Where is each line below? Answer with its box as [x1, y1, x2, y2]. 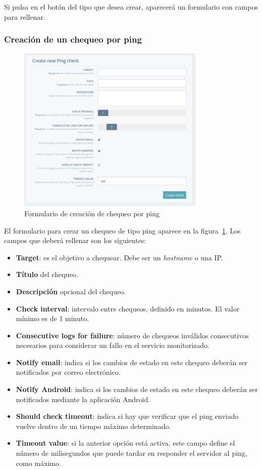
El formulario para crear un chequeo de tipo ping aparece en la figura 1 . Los [4, 225, 241, 236]
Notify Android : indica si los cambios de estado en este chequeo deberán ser [16, 384, 258, 395]
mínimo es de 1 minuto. [16, 313, 89, 324]
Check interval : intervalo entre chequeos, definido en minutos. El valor [16, 303, 240, 314]
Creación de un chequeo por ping [4, 33, 142, 46]
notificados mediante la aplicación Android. [16, 394, 150, 404]
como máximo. [16, 457, 61, 468]
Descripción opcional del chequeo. [16, 286, 126, 296]
